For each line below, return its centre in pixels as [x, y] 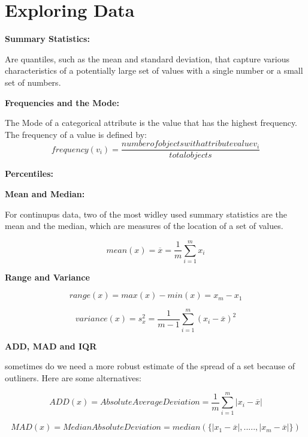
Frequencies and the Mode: [62, 102]
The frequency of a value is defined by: [76, 134]
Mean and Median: [45, 193]
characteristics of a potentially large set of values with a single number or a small [154, 70]
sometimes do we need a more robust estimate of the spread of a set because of [150, 366]
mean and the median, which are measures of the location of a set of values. [144, 226]
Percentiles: [29, 174]
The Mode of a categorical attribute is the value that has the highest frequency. [151, 123]
